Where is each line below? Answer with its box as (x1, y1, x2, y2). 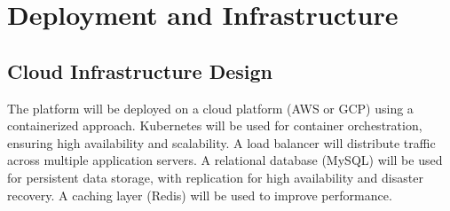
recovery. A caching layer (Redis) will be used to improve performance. (7, 185, 392, 204)
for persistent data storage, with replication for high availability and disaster (7, 168, 423, 186)
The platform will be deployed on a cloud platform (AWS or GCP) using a (7, 98, 414, 117)
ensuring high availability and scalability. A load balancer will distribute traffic (7, 133, 436, 152)
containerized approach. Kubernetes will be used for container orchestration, (7, 116, 422, 135)
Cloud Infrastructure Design (7, 57, 272, 84)
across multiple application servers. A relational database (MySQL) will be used (7, 151, 443, 169)
